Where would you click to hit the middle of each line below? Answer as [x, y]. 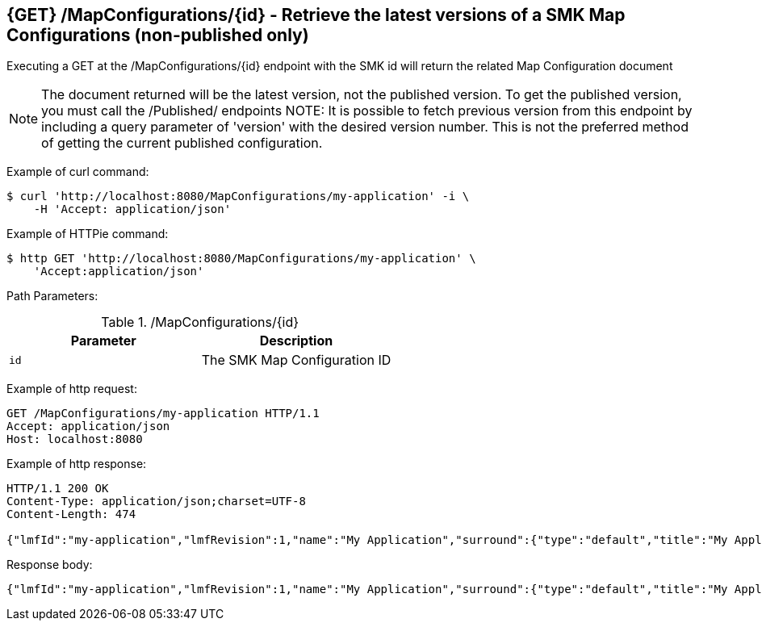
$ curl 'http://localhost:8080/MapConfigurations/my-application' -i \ [238, 196]
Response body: [50, 565]
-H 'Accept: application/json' [132, 209]
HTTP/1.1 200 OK [58, 489]
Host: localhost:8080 [75, 439]
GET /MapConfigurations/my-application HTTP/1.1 [163, 414]
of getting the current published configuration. [182, 143]
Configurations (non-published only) [158, 35]
